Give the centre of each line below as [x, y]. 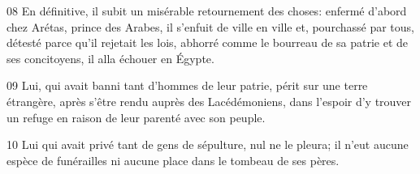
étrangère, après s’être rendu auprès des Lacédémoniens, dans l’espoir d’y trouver [209, 101]
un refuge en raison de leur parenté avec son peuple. [136, 117]
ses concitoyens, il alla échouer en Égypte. [110, 58]
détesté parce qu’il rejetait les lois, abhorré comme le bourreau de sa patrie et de [208, 42]
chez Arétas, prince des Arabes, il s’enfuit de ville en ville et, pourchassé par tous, [210, 26]
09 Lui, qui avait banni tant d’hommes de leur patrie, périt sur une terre [187, 85]
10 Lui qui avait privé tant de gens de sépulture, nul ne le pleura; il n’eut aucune [208, 144]
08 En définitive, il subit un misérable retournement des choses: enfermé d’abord [207, 11]
